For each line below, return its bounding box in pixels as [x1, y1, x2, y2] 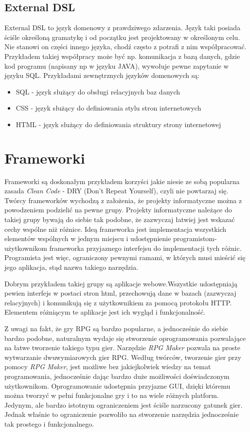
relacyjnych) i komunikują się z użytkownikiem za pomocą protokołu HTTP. [4, 297, 232, 307]
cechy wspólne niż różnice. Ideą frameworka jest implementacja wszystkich [4, 224, 227, 234]
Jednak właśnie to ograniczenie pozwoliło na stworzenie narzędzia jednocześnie [4, 409, 239, 419]
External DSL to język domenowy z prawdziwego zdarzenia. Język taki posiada [4, 22, 241, 33]
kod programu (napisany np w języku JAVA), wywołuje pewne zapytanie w [4, 60, 229, 71]
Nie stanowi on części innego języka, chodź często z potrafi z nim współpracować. [4, 41, 247, 52]
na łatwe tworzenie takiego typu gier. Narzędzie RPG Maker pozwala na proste [4, 342, 240, 353]
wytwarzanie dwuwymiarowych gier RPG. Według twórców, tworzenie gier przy [4, 352, 241, 362]
